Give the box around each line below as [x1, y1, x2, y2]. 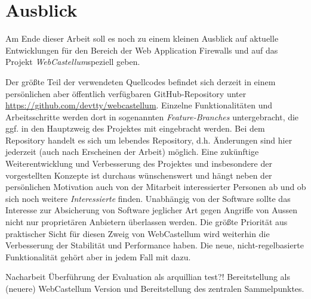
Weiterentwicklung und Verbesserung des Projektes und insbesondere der [5, 157, 272, 170]
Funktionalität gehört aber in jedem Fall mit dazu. [5, 250, 191, 263]
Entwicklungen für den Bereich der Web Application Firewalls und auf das [5, 43, 278, 56]
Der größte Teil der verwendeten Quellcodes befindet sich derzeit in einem [5, 75, 276, 88]
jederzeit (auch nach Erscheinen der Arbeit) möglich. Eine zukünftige [5, 145, 259, 158]
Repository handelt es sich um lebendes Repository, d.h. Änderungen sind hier [5, 133, 292, 146]
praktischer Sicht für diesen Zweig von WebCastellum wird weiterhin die [5, 227, 270, 239]
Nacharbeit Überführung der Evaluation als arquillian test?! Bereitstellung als [5, 270, 290, 283]
